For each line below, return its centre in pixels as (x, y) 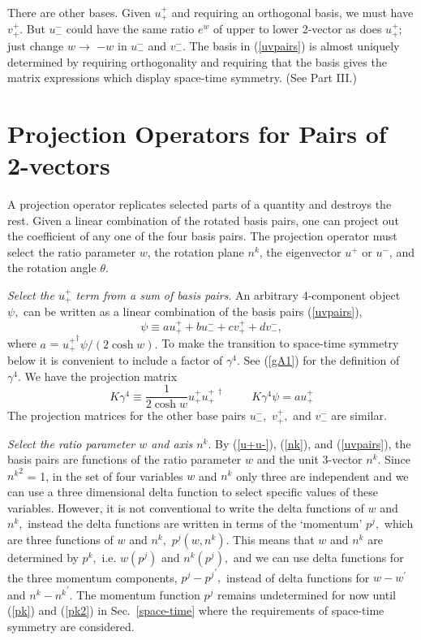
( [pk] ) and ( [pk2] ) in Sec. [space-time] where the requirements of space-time (196, 610)
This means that (274, 539)
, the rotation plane (195, 251)
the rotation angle (52, 268)
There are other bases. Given (79, 12)
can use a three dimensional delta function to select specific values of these (193, 492)
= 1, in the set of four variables (105, 476)
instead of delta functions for (298, 577)
